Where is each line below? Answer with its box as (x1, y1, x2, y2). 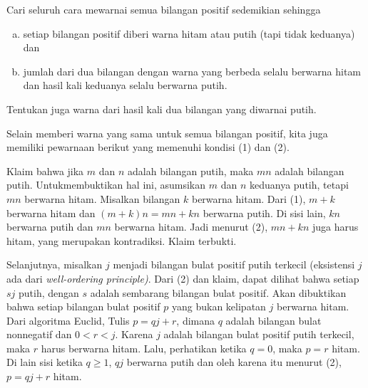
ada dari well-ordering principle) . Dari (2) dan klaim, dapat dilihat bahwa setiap (6, 271, 359, 285)
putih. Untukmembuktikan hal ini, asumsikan (6, 177, 206, 192)
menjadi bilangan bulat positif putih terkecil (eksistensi (113, 257, 355, 272)
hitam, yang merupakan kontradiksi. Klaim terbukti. (6, 233, 237, 248)
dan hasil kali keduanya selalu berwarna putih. (23, 78, 228, 93)
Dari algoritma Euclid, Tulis (6, 313, 130, 327)
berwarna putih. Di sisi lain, (203, 205, 326, 220)
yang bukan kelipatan (172, 299, 266, 314)
